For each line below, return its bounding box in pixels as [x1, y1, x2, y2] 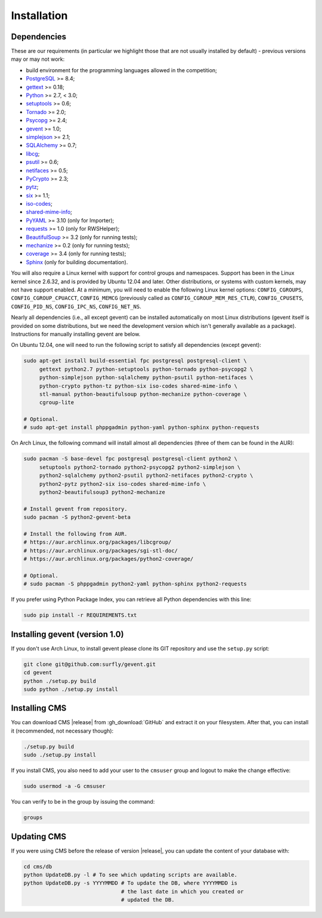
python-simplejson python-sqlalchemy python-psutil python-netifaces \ [39, 374, 253, 381]
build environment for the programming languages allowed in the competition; [26, 66, 218, 74]
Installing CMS [11, 703, 67, 714]
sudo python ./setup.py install [23, 686, 119, 693]
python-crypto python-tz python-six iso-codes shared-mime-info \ [39, 382, 238, 389]
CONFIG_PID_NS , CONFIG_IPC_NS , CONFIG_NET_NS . [11, 303, 141, 310]
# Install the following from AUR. [23, 531, 128, 537]
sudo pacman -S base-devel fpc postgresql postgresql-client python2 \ [23, 455, 238, 462]
